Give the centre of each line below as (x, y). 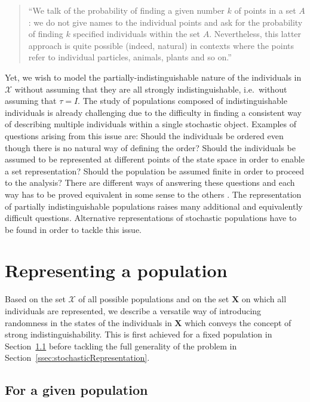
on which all (264, 299)
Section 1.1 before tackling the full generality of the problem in (121, 346)
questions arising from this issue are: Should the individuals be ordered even (144, 135)
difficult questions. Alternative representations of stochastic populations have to (151, 218)
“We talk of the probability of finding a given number (126, 10)
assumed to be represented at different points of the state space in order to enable (155, 159)
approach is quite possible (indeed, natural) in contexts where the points (161, 45)
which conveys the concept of (238, 322)
